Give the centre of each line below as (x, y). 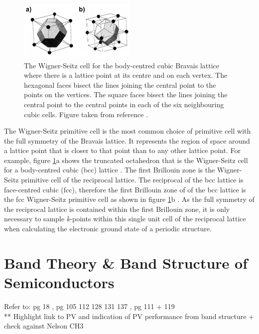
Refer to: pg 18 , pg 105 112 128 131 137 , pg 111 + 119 (89, 306)
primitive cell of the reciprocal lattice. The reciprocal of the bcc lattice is (132, 180)
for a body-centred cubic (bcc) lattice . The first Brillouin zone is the (110, 170)
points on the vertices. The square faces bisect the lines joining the (126, 94)
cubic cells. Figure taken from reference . (86, 114)
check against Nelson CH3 (44, 326)
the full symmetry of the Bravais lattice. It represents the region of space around (127, 140)
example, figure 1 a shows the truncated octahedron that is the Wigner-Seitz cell (126, 160)
